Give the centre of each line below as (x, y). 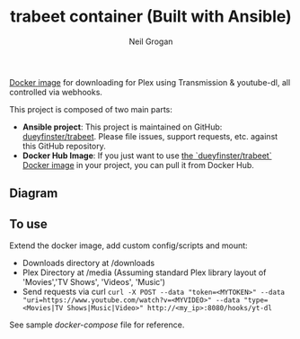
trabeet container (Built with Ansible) (151, 17)
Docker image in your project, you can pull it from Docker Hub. (138, 165)
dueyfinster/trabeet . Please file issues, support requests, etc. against (150, 136)
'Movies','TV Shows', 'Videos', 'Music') (94, 282)
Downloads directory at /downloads (88, 263)
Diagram (34, 194)
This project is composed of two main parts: (91, 109)
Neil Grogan (151, 41)
